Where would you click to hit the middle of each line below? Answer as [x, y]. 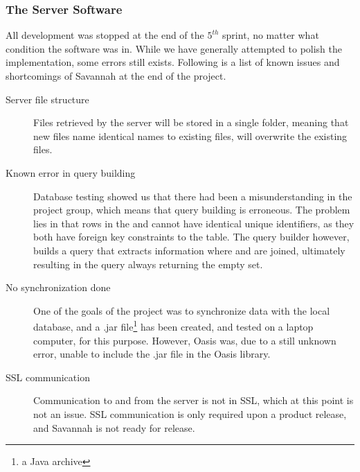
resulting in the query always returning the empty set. [148, 264]
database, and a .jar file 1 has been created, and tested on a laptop [173, 325]
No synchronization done [58, 287]
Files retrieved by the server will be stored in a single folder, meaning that [191, 122]
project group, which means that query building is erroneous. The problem [192, 210]
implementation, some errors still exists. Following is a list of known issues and [173, 62]
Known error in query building [71, 172]
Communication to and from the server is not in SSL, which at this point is [193, 400]
